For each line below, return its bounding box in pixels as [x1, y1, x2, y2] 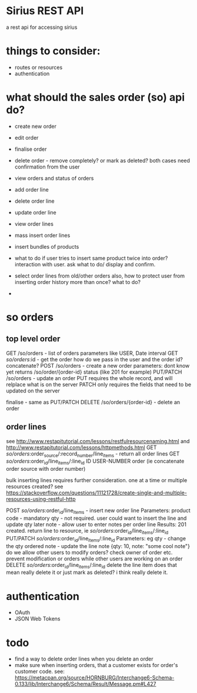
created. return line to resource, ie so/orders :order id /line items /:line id [6, 527, 169, 536]
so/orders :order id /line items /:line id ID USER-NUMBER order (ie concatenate [6, 458, 185, 466]
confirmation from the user [14, 163, 81, 170]
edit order [14, 134, 39, 141]
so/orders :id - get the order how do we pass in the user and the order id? [6, 355, 183, 363]
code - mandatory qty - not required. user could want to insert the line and [6, 514, 187, 522]
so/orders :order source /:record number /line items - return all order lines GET [6, 450, 180, 458]
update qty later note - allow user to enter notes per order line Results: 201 [6, 521, 187, 528]
